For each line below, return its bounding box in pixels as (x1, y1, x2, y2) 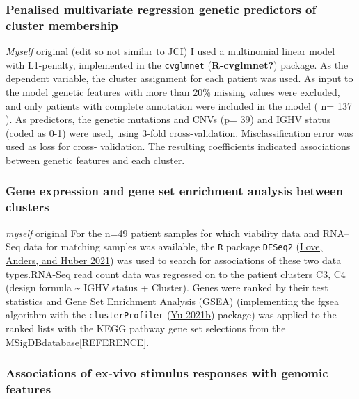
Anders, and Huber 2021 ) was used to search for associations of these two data (6, 252, 342, 267)
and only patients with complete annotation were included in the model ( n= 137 (6, 98, 352, 113)
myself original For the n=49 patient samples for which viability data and (6, 225, 320, 240)
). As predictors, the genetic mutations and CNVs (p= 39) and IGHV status (6, 112, 331, 127)
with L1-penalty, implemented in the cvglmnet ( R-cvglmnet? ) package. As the (6, 57, 349, 72)
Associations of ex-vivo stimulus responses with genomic (6, 364, 328, 382)
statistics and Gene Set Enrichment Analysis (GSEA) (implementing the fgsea (6, 293, 340, 308)
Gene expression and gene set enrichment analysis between (6, 182, 344, 199)
